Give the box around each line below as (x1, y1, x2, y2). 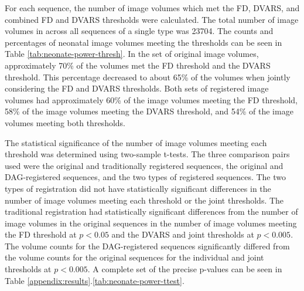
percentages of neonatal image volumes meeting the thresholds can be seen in (5, 36, 282, 48)
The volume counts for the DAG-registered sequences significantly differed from (5, 239, 290, 252)
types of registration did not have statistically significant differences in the (5, 182, 271, 194)
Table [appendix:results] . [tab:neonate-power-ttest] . (5, 274, 185, 286)
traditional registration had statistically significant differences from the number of (5, 205, 298, 218)
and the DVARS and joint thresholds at (111, 228, 254, 241)
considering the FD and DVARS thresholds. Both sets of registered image (5, 82, 269, 94)
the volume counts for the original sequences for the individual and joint (5, 251, 264, 263)
